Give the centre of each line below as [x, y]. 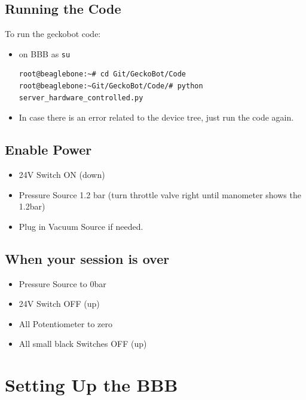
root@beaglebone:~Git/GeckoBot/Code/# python [111, 86]
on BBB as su [45, 53]
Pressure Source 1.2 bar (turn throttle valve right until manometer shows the [160, 194]
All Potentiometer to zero [65, 323]
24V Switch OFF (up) [59, 304]
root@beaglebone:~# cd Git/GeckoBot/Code [102, 74]
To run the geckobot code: [53, 34]
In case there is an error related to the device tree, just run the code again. [156, 117]
